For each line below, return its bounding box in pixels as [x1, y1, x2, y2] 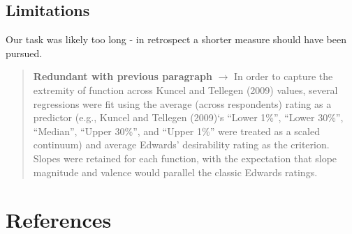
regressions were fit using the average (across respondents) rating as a [33, 96, 332, 111]
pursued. [6, 45, 43, 60]
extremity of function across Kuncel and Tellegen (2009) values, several [33, 82, 338, 97]
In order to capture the [234, 69, 333, 84]
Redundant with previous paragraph [33, 69, 212, 84]
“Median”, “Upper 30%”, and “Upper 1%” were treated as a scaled [33, 123, 320, 138]
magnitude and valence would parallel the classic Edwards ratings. [33, 164, 318, 179]
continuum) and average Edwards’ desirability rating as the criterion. [33, 137, 330, 152]
